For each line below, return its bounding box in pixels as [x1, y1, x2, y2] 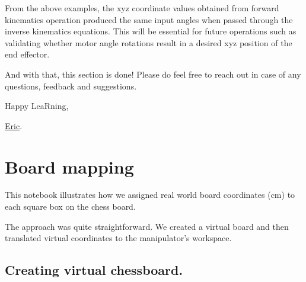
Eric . [5, 119, 23, 132]
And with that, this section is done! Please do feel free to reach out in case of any [5, 68, 301, 80]
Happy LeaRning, [5, 100, 69, 112]
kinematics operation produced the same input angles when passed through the [5, 13, 293, 25]
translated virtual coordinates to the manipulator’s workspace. [5, 232, 232, 244]
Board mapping [5, 154, 134, 178]
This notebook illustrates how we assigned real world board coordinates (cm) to [5, 188, 295, 201]
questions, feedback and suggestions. [5, 79, 137, 92]
